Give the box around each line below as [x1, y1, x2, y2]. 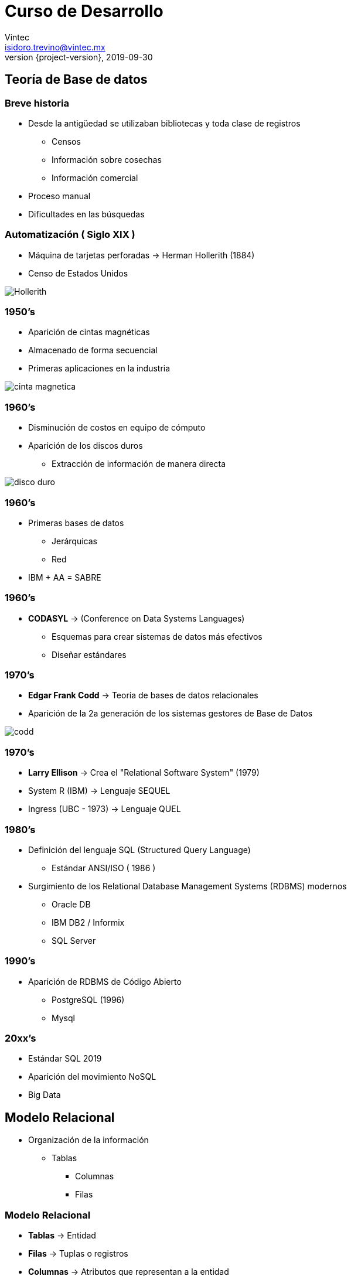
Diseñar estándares [52, 649, 127, 660]
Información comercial [52, 172, 138, 183]
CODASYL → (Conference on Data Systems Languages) [28, 613, 245, 623]
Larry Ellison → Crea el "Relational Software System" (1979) [28, 767, 260, 778]
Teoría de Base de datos [5, 72, 148, 87]
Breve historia [5, 97, 69, 109]
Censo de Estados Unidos [28, 268, 128, 278]
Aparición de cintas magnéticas [28, 327, 150, 337]
